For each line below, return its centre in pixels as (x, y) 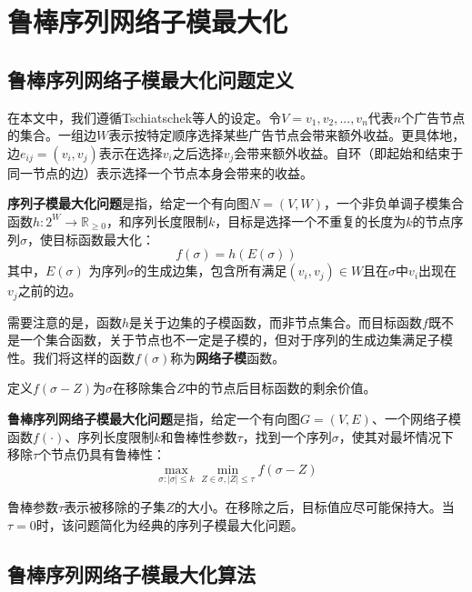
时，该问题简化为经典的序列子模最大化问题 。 (170, 524)
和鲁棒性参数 (199, 436)
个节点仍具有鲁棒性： (102, 454)
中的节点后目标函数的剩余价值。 (281, 388)
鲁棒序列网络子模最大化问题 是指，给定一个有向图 (154, 418)
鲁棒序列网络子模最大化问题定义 (151, 79)
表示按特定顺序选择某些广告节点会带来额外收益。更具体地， (287, 135)
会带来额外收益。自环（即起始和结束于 (349, 152)
